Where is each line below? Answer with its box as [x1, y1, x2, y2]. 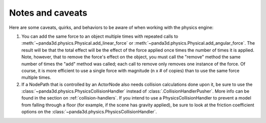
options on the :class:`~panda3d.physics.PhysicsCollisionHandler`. [21, 109, 157, 115]
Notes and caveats [9, 7, 88, 18]
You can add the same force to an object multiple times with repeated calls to [21, 33, 178, 39]
